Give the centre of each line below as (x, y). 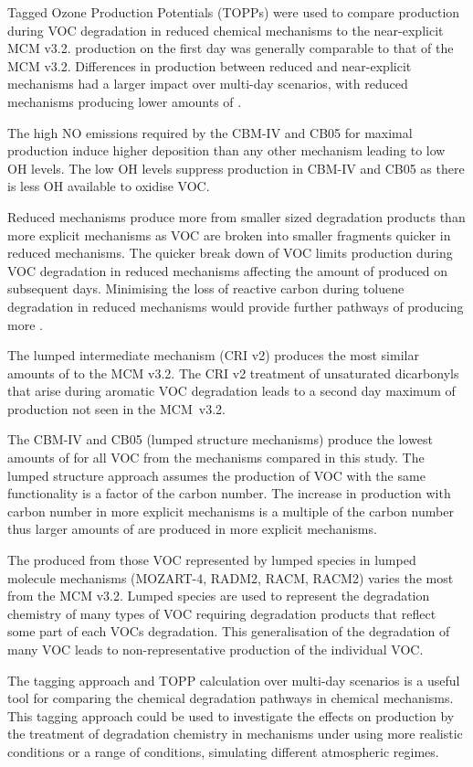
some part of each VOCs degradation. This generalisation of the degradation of (229, 631)
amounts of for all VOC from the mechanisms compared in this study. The (216, 458)
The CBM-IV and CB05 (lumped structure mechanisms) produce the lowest (220, 439)
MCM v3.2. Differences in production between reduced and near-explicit (210, 65)
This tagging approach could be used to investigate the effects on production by (231, 715)
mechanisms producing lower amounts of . (125, 101)
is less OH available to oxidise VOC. (109, 186)
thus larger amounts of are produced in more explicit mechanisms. (192, 529)
